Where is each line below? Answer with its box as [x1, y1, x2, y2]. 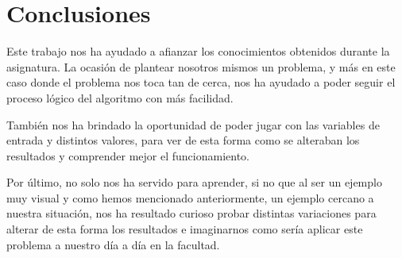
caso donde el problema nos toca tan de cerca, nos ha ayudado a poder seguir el [6, 74, 396, 90]
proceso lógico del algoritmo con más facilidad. [6, 89, 234, 106]
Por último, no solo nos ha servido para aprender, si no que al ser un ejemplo [6, 174, 382, 191]
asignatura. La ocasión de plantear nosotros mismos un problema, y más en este [6, 58, 396, 75]
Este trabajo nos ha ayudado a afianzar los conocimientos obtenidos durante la [6, 43, 390, 60]
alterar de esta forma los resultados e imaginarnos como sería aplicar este [6, 221, 363, 237]
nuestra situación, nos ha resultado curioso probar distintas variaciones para [6, 205, 377, 221]
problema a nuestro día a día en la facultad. [6, 236, 220, 252]
